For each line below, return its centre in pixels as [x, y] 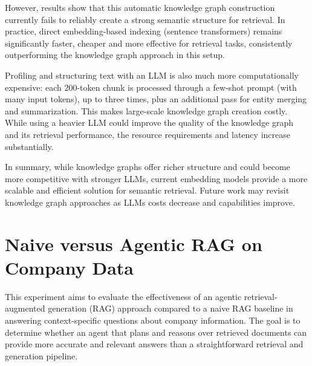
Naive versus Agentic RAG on [134, 243]
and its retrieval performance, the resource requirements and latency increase [148, 134]
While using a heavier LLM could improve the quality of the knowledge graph [149, 123]
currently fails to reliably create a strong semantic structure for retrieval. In [145, 19]
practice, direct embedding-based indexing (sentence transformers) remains [144, 31]
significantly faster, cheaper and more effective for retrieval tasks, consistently [149, 43]
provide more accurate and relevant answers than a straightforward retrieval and [154, 344]
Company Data [69, 267]
